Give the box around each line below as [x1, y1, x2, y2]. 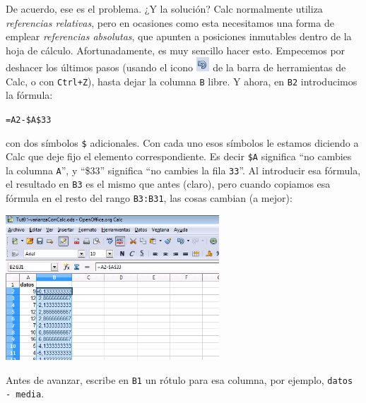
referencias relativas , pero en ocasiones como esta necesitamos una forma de [6, 15, 334, 30]
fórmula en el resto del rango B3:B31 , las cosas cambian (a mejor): [6, 191, 293, 205]
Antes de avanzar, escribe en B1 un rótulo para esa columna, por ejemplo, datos [6, 372, 353, 387]
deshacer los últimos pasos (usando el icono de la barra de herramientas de [6, 60, 346, 75]
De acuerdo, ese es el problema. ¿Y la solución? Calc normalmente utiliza [6, 1, 323, 16]
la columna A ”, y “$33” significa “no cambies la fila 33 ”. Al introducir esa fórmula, [6, 162, 361, 177]
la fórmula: [6, 88, 53, 102]
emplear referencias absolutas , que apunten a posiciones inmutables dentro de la [6, 29, 352, 44]
